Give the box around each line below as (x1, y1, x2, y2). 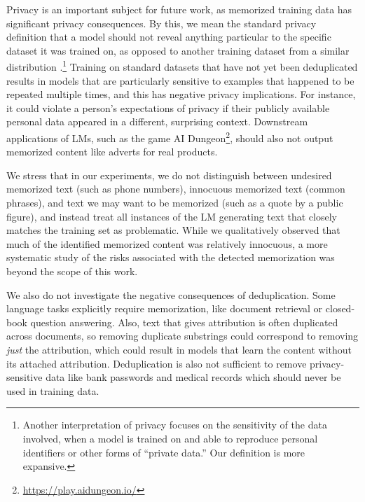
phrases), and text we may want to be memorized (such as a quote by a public (6, 195, 343, 210)
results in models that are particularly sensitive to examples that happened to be (6, 73, 354, 88)
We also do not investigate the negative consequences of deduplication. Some (6, 287, 336, 302)
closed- (325, 301, 355, 316)
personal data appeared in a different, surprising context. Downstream (6, 114, 308, 129)
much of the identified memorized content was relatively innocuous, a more (6, 236, 328, 251)
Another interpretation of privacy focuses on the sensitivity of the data (22, 417, 327, 432)
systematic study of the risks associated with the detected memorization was (6, 250, 335, 265)
